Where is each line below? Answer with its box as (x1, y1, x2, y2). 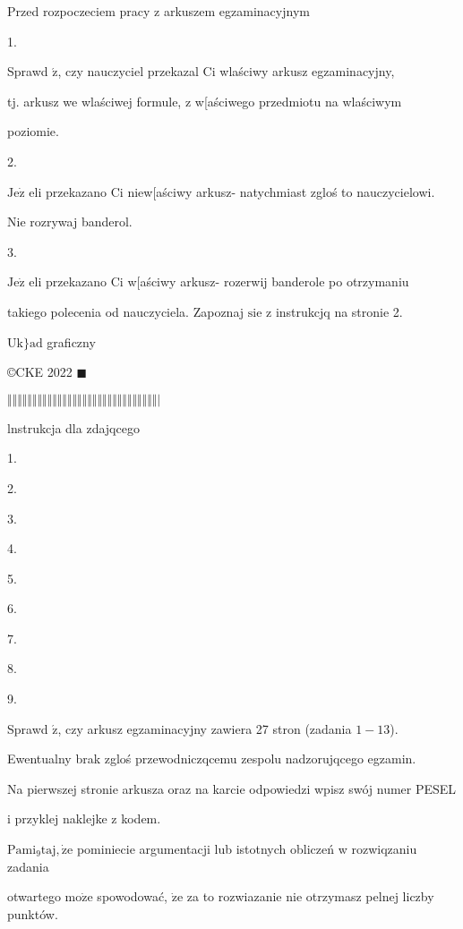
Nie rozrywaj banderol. (7, 212, 133, 231)
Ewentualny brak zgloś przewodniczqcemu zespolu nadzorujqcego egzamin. (7, 749, 416, 768)
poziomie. (7, 122, 59, 141)
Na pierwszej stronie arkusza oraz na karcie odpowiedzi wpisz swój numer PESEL (7, 779, 457, 797)
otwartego (7, 887, 61, 906)
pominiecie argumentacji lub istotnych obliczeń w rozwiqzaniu (76, 840, 417, 858)
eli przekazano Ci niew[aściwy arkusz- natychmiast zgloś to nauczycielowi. (29, 182, 435, 200)
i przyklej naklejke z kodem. (7, 809, 161, 828)
